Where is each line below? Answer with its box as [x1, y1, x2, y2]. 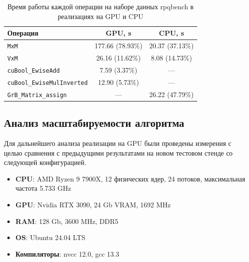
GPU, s [105, 28, 131, 38]
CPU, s [159, 28, 184, 38]
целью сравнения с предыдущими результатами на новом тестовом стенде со [4, 147, 233, 158]
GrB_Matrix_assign [7, 91, 67, 99]
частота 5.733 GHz [15, 183, 71, 193]
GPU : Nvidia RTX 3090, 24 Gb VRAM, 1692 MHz [15, 199, 171, 209]
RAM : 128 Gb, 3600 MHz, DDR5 [15, 216, 119, 226]
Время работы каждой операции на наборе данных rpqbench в [7, 1, 194, 11]
